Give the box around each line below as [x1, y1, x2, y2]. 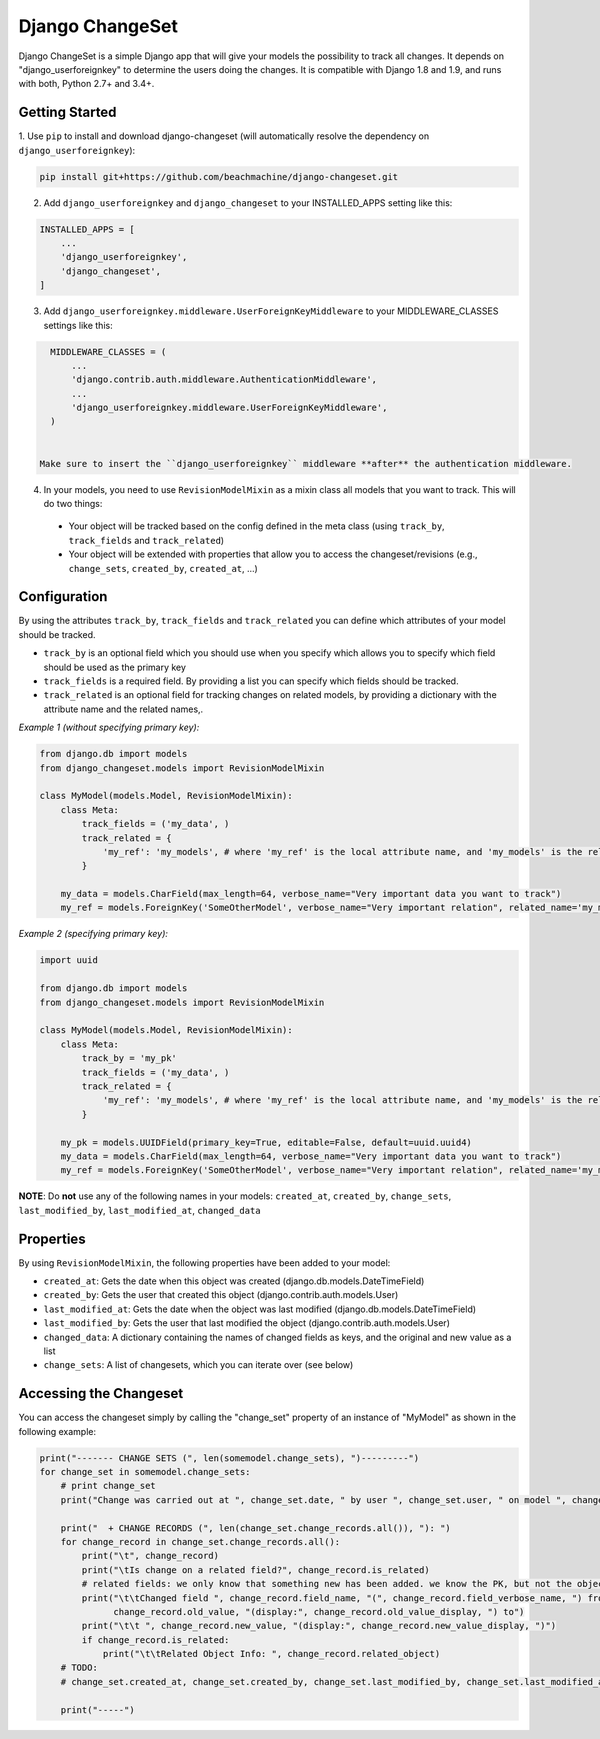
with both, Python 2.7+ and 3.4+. [18, 78, 155, 90]
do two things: [43, 498, 103, 509]
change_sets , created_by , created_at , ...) [68, 562, 259, 574]
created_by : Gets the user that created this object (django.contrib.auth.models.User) [43, 1289, 399, 1301]
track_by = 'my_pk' [81, 1053, 177, 1064]
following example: [18, 1425, 97, 1437]
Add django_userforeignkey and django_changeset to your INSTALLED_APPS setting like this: [43, 196, 453, 209]
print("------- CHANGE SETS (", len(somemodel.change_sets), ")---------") [39, 1452, 420, 1464]
